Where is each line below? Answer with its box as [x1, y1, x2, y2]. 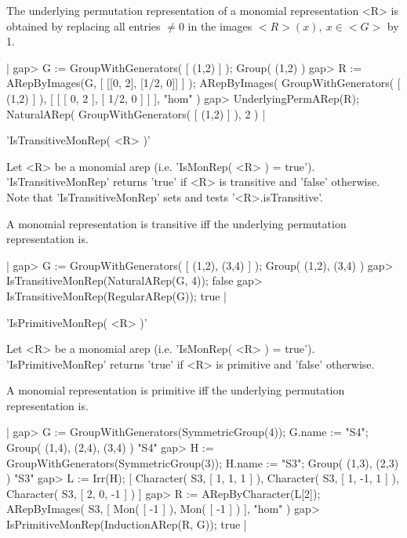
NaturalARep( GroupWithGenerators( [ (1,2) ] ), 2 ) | [6, 105, 266, 122]
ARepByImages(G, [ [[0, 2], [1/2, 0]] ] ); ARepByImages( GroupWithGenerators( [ [6, 75, 401, 91]
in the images [187, 17, 253, 34]
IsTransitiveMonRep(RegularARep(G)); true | [6, 287, 227, 304]
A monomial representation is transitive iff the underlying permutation [6, 215, 347, 231]
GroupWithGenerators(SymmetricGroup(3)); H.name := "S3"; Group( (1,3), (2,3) [6, 454, 399, 471]
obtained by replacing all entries [6, 17, 161, 34]
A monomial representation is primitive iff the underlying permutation [6, 382, 345, 398]
